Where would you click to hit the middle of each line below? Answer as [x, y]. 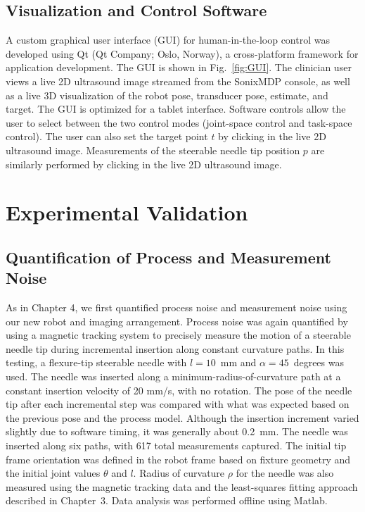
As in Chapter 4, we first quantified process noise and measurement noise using [177, 307]
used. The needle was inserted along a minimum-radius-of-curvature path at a [173, 376]
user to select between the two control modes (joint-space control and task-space [179, 122]
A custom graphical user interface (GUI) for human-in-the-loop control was [168, 40]
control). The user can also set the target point [107, 136]
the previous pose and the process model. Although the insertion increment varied [182, 417]
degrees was [319, 362]
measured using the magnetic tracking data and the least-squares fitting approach [182, 486]
